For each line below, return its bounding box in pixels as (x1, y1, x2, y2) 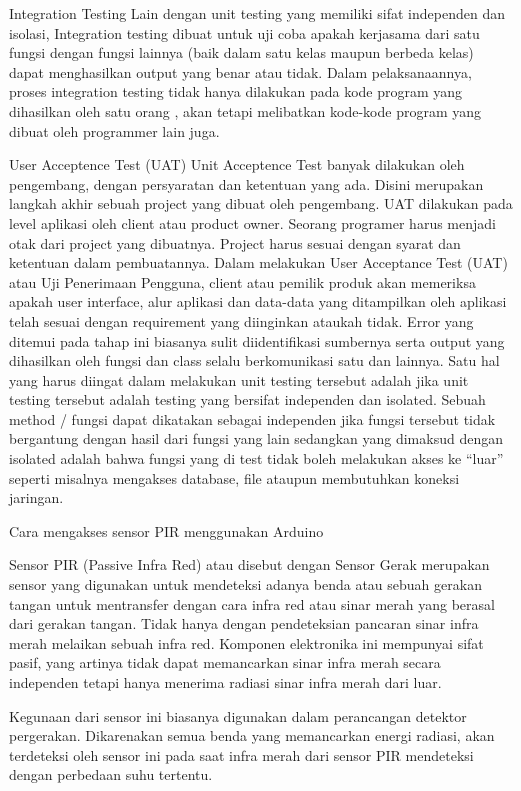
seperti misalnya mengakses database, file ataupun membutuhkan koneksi (9, 467, 460, 488)
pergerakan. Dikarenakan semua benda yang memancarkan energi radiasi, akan (9, 725, 495, 746)
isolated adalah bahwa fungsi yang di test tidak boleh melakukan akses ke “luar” (9, 448, 504, 469)
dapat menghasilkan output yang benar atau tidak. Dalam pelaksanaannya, (9, 61, 472, 82)
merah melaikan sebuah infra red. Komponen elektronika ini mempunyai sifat (9, 632, 484, 653)
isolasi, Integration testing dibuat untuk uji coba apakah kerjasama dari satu (9, 22, 480, 43)
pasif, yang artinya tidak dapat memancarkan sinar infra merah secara (9, 652, 441, 673)
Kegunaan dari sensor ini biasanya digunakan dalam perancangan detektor (9, 705, 467, 726)
